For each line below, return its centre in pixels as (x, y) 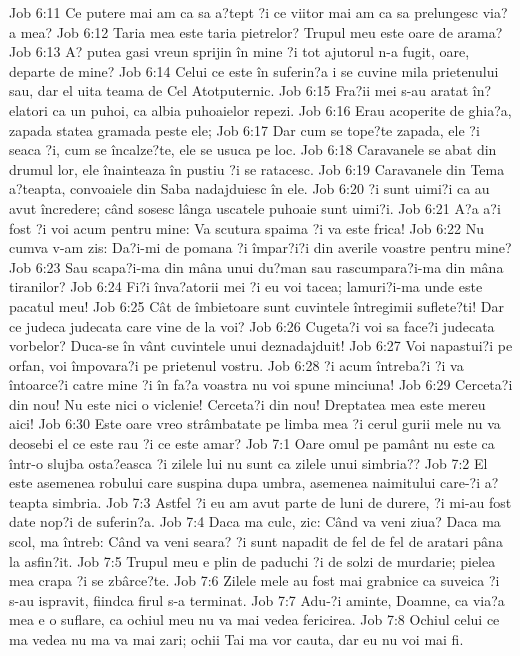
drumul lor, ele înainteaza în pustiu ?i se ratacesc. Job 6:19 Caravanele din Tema (257, 168)
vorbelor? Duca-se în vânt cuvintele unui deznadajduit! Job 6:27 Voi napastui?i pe (261, 345)
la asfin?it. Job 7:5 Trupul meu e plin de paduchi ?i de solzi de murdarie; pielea (252, 560)
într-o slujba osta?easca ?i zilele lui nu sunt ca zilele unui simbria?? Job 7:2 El (248, 462)
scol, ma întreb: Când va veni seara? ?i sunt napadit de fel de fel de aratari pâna (256, 541)
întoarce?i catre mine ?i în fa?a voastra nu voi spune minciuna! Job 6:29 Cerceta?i (261, 384)
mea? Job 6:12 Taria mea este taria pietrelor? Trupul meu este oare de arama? (261, 31)
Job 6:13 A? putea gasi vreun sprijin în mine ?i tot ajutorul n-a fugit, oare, (239, 51)
